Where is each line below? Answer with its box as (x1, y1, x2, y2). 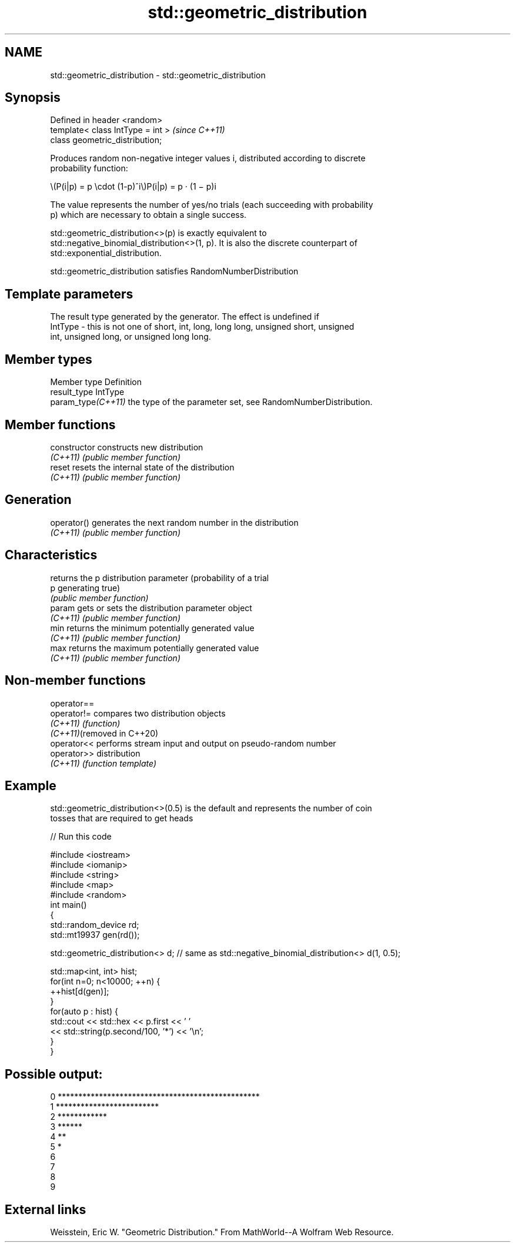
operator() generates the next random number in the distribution (50, 517, 299, 528)
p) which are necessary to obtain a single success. (50, 210, 247, 220)
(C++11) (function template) (50, 758, 157, 768)
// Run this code (50, 831, 112, 842)
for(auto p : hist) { (50, 1006, 118, 1017)
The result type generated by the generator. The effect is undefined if (50, 311, 319, 322)
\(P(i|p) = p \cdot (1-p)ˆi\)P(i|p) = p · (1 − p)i (50, 181, 216, 192)
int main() (50, 900, 87, 910)
